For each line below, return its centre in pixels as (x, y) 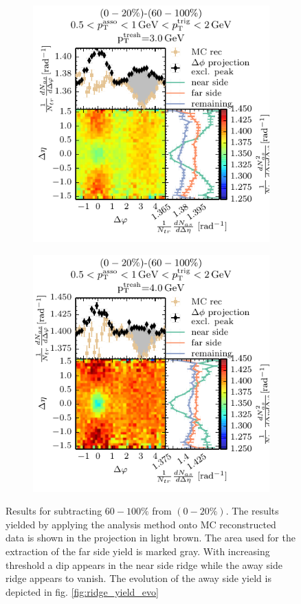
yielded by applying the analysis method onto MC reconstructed (141, 524)
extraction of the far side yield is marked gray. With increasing (138, 551)
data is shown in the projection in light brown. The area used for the (150, 538)
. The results (252, 511)
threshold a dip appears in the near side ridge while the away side (144, 564)
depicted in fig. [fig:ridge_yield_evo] (82, 591)
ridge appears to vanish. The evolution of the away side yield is (138, 578)
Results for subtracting (54, 511)
